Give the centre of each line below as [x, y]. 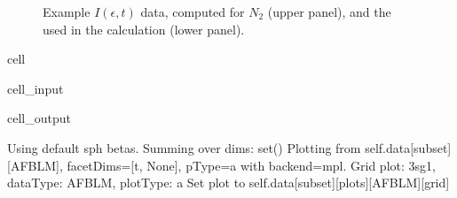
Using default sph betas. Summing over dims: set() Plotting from [184, 147]
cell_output [39, 118]
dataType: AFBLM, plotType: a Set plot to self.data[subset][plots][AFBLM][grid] [228, 183]
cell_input [35, 88]
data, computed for [193, 11]
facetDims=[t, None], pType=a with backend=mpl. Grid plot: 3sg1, [251, 165]
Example [67, 11]
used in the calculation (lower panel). [144, 29]
